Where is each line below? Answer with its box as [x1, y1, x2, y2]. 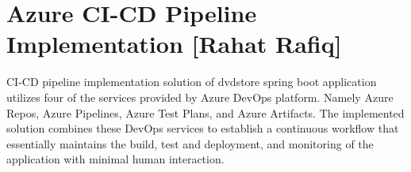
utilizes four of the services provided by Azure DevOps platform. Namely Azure [6, 88, 394, 105]
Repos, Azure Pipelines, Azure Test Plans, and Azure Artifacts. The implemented [6, 104, 405, 121]
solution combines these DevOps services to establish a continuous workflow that [6, 120, 399, 136]
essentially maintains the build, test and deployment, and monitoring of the [6, 135, 374, 151]
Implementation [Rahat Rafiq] [6, 28, 342, 60]
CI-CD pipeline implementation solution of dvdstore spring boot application [6, 73, 377, 90]
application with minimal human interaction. [6, 151, 225, 167]
